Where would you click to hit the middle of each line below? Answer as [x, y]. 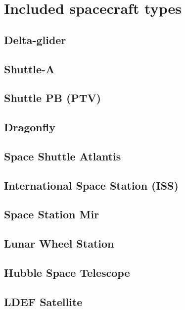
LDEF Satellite [43, 301]
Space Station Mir [52, 214]
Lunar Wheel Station [59, 243]
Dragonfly [30, 127]
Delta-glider [35, 39]
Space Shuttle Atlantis [63, 156]
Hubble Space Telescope [67, 273]
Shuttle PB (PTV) [53, 98]
